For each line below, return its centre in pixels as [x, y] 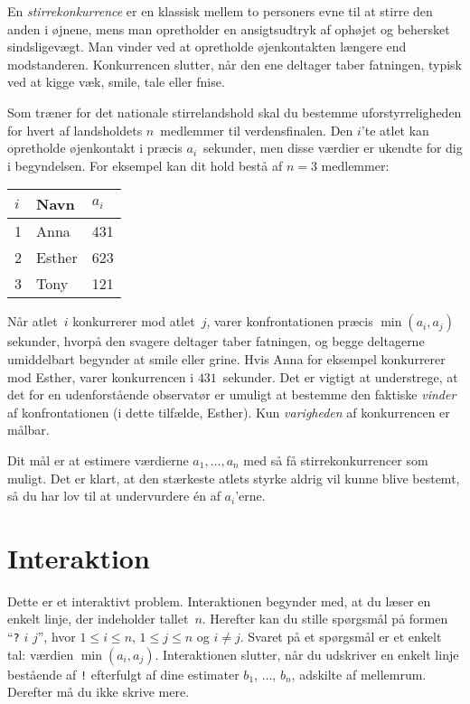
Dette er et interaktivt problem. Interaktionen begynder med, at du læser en [219, 601]
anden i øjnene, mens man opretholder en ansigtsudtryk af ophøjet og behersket [229, 28]
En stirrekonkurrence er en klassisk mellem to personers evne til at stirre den [220, 11]
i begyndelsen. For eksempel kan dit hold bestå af [145, 165]
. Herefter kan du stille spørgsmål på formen [325, 619]
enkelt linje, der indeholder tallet [98, 619]
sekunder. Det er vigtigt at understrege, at [340, 376]
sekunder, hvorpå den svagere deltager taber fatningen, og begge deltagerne [216, 341]
